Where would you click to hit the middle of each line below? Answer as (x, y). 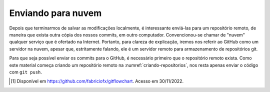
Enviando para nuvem (55, 13)
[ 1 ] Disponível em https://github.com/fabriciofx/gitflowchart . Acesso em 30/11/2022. (97, 81)
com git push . (26, 72)
